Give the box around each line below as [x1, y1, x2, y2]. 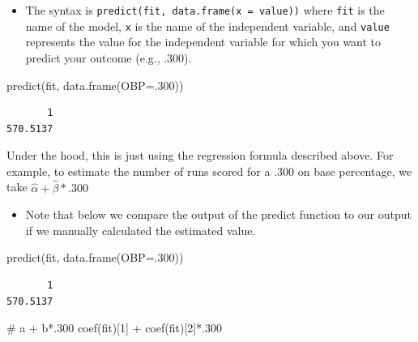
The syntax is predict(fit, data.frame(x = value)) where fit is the [25, 2, 385, 18]
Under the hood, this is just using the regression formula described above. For [6, 147, 394, 164]
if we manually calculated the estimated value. [25, 221, 256, 238]
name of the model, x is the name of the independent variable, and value [25, 17, 390, 34]
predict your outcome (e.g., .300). [25, 49, 192, 66]
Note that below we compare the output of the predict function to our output [25, 206, 412, 223]
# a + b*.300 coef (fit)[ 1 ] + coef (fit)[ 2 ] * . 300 [6, 319, 223, 336]
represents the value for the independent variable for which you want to [25, 33, 382, 50]
